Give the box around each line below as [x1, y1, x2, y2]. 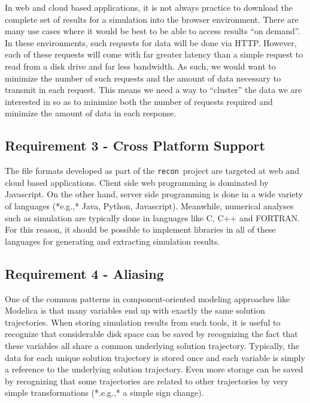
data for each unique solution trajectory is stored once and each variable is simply [5, 351, 305, 363]
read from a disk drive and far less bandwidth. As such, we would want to [5, 59, 276, 72]
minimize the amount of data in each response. [5, 107, 177, 119]
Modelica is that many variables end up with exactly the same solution [5, 304, 265, 317]
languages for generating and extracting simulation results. [5, 234, 220, 247]
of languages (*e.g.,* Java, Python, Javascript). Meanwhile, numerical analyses [5, 199, 294, 212]
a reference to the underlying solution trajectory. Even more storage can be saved [5, 363, 303, 375]
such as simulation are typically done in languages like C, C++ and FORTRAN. [5, 211, 300, 224]
